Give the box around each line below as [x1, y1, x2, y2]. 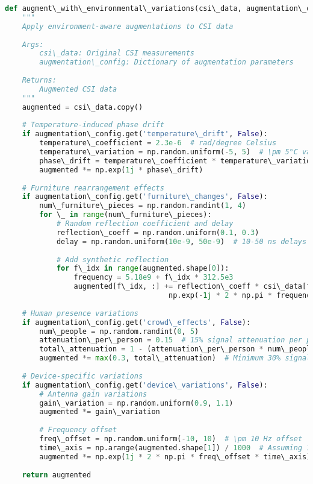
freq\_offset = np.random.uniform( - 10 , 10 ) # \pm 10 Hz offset [39, 435, 303, 443]
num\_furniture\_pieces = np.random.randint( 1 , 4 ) [39, 201, 246, 210]
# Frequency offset [39, 426, 117, 435]
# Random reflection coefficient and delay [56, 219, 234, 228]
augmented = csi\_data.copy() [22, 102, 143, 112]
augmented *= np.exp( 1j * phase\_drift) [39, 165, 203, 174]
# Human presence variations [22, 309, 138, 318]
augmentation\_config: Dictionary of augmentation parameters [39, 58, 294, 67]
